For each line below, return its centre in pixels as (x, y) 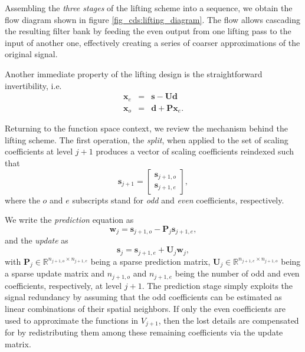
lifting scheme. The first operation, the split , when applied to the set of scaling (147, 139)
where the (22, 200)
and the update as (37, 240)
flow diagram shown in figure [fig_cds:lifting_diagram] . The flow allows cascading (152, 19)
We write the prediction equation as (69, 220)
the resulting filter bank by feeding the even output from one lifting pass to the (148, 31)
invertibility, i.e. (33, 85)
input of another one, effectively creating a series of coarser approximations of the (152, 42)
